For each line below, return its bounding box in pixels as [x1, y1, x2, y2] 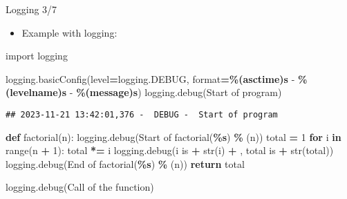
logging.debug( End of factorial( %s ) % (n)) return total [6, 156, 245, 171]
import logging [6, 48, 68, 63]
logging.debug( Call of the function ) [6, 180, 154, 194]
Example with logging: [21, 25, 118, 39]
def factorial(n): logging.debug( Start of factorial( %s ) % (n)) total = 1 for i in [6, 129, 341, 144]
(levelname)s [6, 85, 67, 99]
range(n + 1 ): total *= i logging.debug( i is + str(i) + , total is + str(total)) [6, 143, 334, 158]
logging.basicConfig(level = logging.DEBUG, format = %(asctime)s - [6, 71, 295, 86]
